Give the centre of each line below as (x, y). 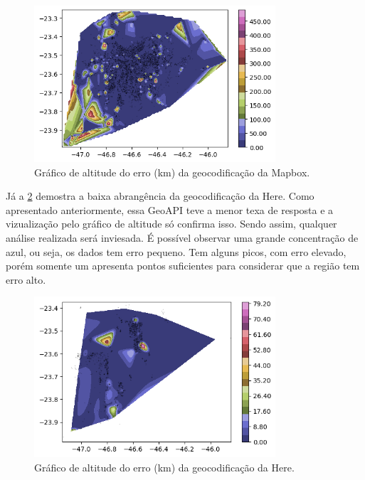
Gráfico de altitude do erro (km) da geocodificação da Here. (164, 467)
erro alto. (26, 279)
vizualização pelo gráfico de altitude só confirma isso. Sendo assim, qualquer (171, 224)
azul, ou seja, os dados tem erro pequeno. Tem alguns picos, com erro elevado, (176, 251)
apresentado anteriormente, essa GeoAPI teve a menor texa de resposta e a (170, 209)
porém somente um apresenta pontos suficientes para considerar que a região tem (183, 266)
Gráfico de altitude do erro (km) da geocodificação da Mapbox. (172, 172)
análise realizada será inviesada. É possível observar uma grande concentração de (182, 238)
